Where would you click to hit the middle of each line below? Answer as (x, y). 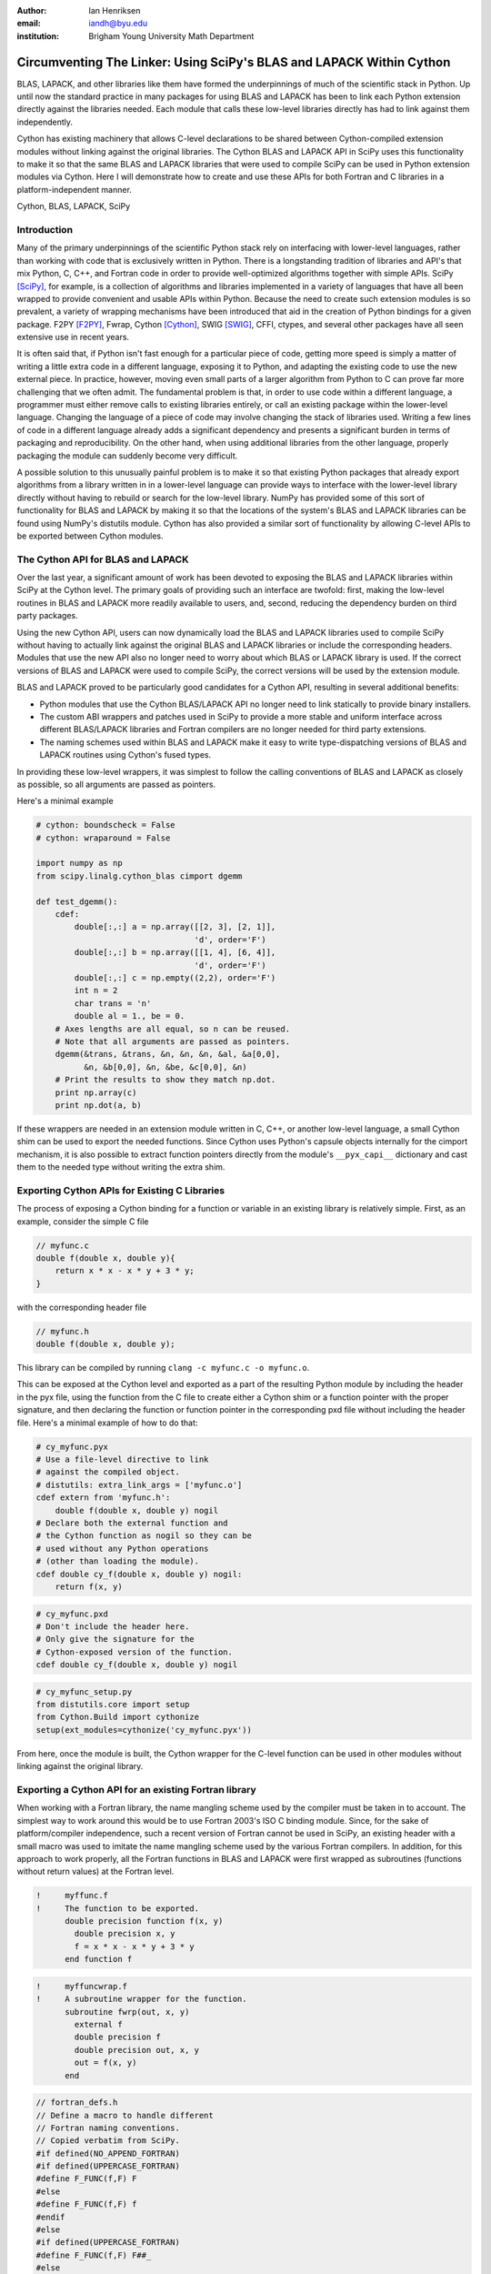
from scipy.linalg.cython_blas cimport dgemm (139, 876)
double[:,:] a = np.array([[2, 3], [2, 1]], (175, 927)
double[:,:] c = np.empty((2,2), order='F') (175, 978)
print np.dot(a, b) (99, 1105)
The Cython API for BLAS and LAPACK (103, 559)
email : (29, 24)
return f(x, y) (89, 1586)
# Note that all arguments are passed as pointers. (173, 1041)
